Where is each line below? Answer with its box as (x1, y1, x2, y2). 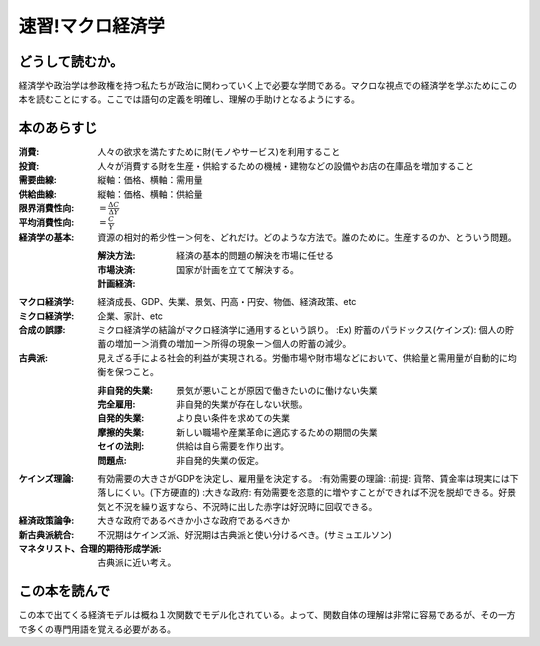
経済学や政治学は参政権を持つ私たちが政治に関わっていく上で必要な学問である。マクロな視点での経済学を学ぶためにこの (18, 80, 517, 92)
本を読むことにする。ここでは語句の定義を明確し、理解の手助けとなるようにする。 (18, 93, 360, 105)
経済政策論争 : (18, 515, 75, 527)
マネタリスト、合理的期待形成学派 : (18, 542, 162, 554)
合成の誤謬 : (18, 324, 66, 336)
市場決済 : (97, 263, 136, 275)
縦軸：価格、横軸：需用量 (97, 174, 203, 186)
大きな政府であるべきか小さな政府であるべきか (97, 515, 290, 527)
